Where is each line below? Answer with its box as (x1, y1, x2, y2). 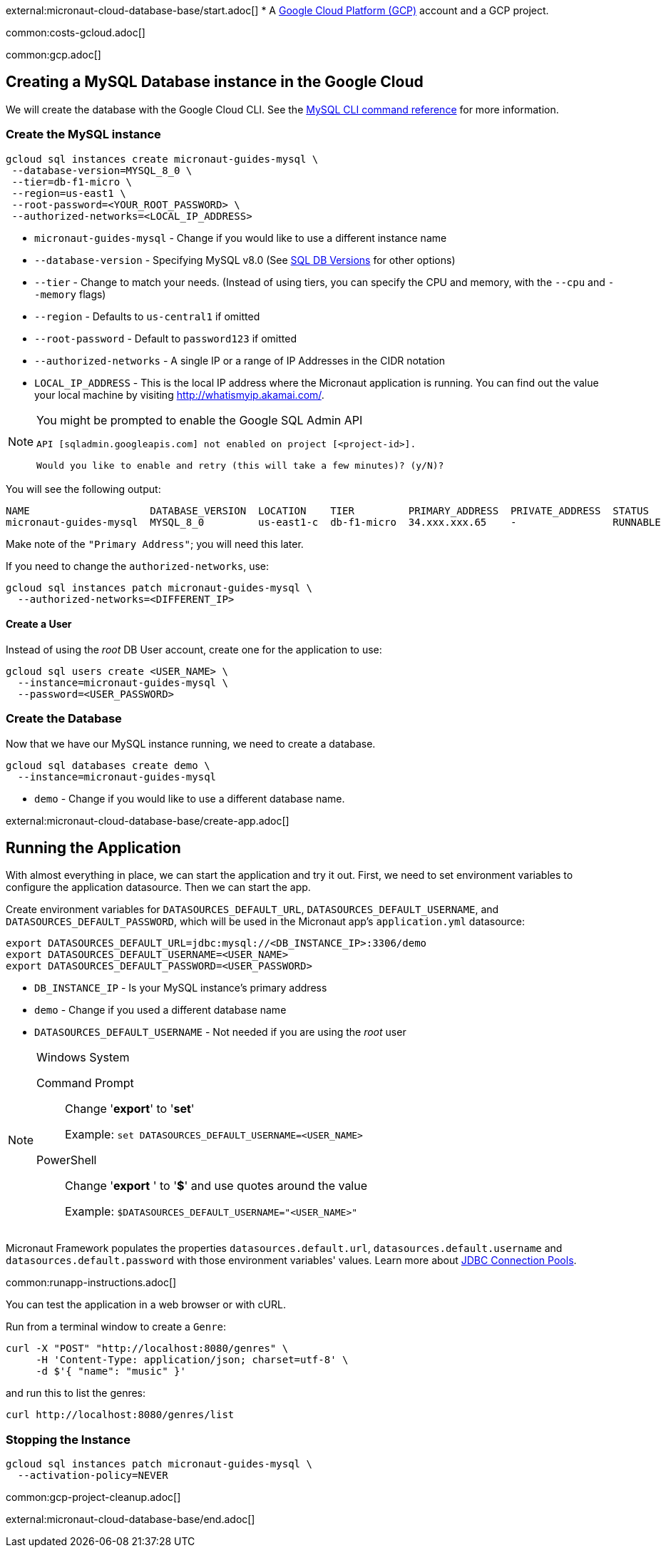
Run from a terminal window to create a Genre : (6, 1320, 227, 1333)
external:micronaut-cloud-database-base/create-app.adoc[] (6, 814, 290, 827)
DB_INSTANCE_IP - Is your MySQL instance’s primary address (34, 982, 327, 994)
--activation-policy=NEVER (17, 1470, 168, 1482)
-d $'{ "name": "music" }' (36, 1365, 186, 1378)
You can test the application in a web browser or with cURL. (6, 1298, 286, 1311)
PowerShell (36, 1153, 97, 1168)
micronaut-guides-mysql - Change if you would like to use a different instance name (34, 231, 447, 244)
